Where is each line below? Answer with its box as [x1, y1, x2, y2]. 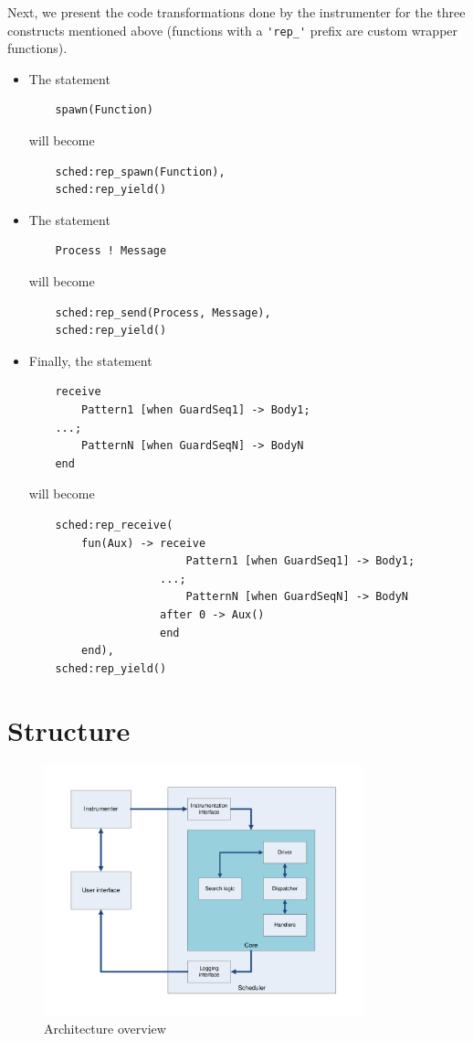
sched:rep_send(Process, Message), [55, 306, 271, 319]
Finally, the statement [28, 350, 152, 370]
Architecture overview [44, 1018, 166, 1037]
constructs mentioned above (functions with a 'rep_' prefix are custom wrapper [7, 20, 458, 39]
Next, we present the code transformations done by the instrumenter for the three [7, 3, 466, 21]
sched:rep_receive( [55, 518, 173, 531]
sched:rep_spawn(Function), [55, 165, 226, 178]
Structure [7, 712, 131, 749]
